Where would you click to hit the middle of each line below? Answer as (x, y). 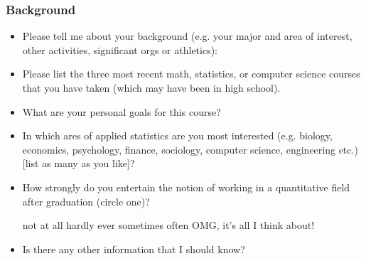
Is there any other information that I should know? (134, 249)
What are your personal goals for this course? (122, 111)
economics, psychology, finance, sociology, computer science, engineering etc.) (190, 149)
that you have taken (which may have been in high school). (151, 87)
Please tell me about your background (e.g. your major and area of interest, (187, 36)
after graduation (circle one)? (86, 201)
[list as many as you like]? (79, 163)
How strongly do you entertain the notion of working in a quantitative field (186, 187)
